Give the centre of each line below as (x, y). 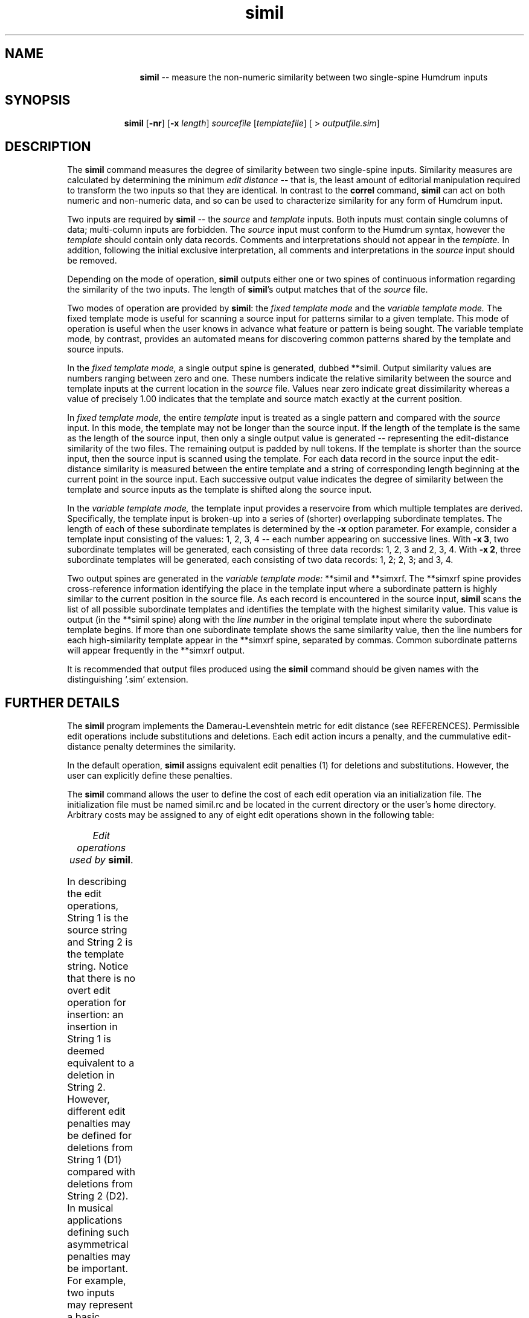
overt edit (89, 991)
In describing (97, 882)
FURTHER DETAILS (62, 703)
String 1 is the (98, 918)
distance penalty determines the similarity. (152, 747)
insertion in (92, 1027)
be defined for (99, 1136)
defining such (98, 1232)
